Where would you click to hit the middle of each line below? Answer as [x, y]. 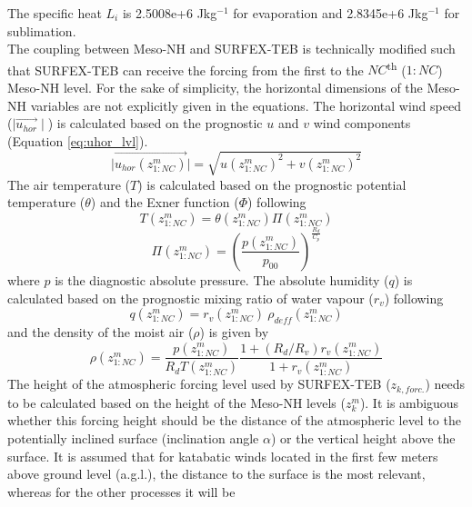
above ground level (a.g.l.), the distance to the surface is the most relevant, [216, 474]
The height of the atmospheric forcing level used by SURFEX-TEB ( [199, 384]
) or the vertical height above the [363, 438]
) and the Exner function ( [165, 202]
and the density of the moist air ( [100, 331]
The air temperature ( [69, 184]
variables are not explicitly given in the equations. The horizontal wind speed [246, 105]
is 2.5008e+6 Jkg [170, 13]
